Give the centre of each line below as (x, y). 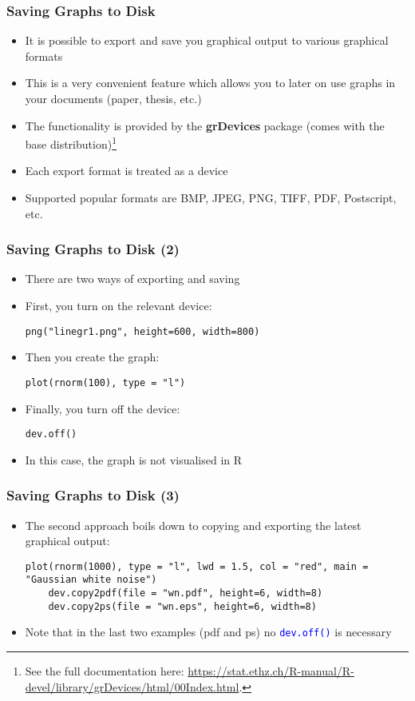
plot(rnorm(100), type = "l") (105, 382)
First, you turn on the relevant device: (119, 306)
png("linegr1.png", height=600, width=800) (142, 331)
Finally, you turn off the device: (103, 408)
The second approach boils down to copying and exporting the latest (193, 525)
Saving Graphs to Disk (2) (93, 249)
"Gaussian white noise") (91, 580)
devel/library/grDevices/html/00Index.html (132, 686)
